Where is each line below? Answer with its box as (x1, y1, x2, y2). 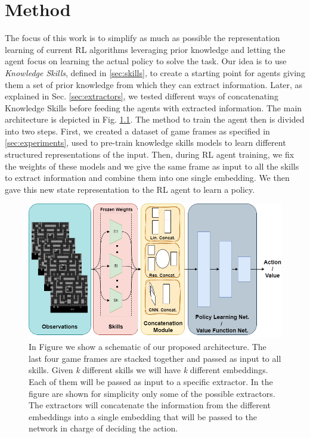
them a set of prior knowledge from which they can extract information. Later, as (5, 78, 303, 90)
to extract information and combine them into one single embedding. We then (5, 171, 290, 184)
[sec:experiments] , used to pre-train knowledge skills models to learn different (5, 136, 286, 149)
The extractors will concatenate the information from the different (29, 399, 271, 411)
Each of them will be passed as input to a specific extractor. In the (29, 375, 273, 387)
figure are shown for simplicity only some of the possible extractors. (29, 387, 275, 399)
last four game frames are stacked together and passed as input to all (29, 352, 281, 364)
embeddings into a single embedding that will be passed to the (29, 410, 257, 423)
